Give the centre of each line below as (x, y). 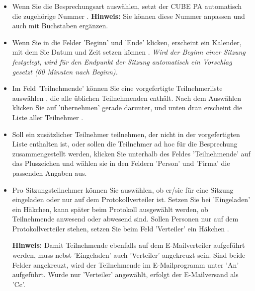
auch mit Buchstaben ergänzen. (60, 26)
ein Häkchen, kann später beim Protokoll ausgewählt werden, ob (110, 209)
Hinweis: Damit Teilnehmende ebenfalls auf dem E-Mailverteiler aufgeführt (128, 245)
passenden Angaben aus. (49, 173)
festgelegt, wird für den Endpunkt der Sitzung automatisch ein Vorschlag (122, 61)
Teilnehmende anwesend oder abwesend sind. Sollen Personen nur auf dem (125, 219)
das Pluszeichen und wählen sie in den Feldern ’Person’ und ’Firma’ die (121, 163)
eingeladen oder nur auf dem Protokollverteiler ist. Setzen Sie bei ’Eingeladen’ (131, 199)
